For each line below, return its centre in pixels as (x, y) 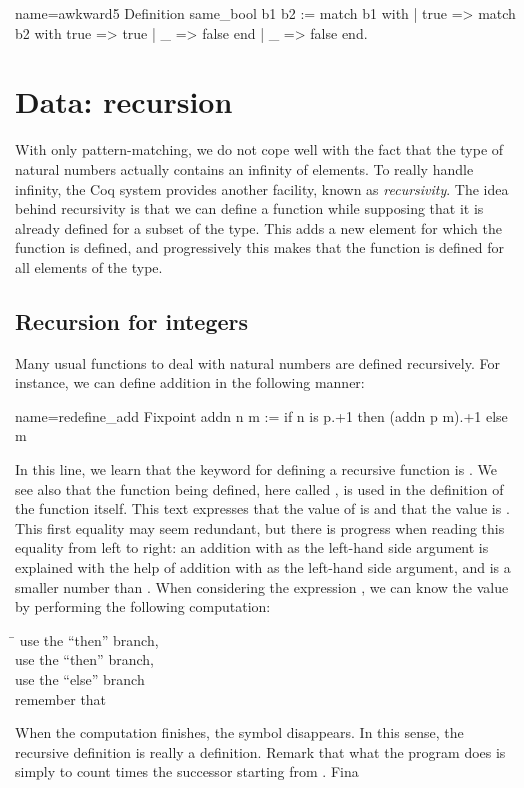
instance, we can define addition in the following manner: (190, 382)
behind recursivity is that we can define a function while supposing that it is (249, 208)
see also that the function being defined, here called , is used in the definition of (259, 488)
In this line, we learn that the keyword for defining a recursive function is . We (256, 469)
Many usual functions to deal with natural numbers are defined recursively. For (257, 362)
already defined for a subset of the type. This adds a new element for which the (258, 227)
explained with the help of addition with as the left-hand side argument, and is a (263, 567)
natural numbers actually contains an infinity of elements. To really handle (244, 168)
